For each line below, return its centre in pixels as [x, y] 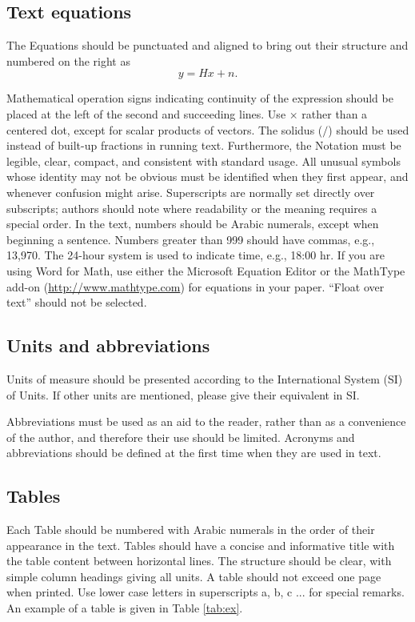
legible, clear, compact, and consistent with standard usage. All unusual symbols [204, 161]
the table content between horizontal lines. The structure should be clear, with [199, 561]
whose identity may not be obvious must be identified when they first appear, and [207, 177]
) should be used [369, 129]
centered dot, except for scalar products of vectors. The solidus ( [165, 129]
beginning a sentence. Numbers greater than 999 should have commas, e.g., [191, 239]
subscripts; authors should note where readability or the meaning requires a [192, 208]
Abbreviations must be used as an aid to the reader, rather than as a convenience [206, 421]
